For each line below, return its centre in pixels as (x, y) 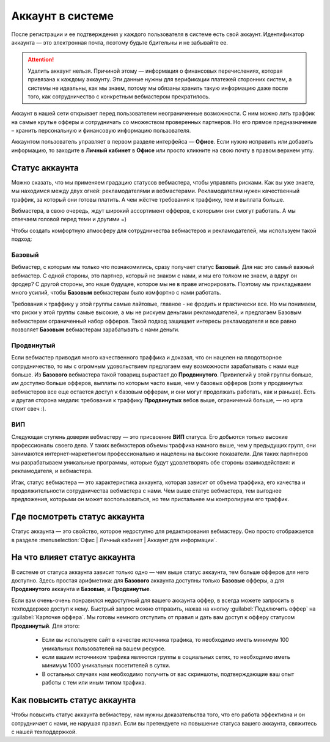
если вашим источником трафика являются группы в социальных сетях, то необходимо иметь (166, 657)
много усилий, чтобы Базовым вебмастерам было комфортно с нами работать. (116, 293)
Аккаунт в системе (63, 16)
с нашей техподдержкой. (44, 732)
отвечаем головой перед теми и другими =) (69, 219)
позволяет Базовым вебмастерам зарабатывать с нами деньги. (95, 329)
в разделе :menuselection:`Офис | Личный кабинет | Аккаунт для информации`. (114, 540)
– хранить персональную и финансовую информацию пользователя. (101, 131)
